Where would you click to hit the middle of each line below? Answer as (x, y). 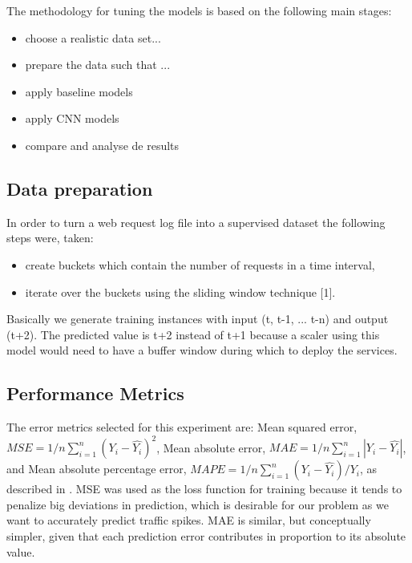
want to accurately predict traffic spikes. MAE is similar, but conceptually (189, 520)
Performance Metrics (95, 393)
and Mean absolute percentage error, (97, 469)
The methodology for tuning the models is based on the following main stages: (199, 10)
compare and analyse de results (102, 145)
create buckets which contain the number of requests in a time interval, (200, 264)
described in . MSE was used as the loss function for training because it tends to (204, 489)
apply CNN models (72, 118)
